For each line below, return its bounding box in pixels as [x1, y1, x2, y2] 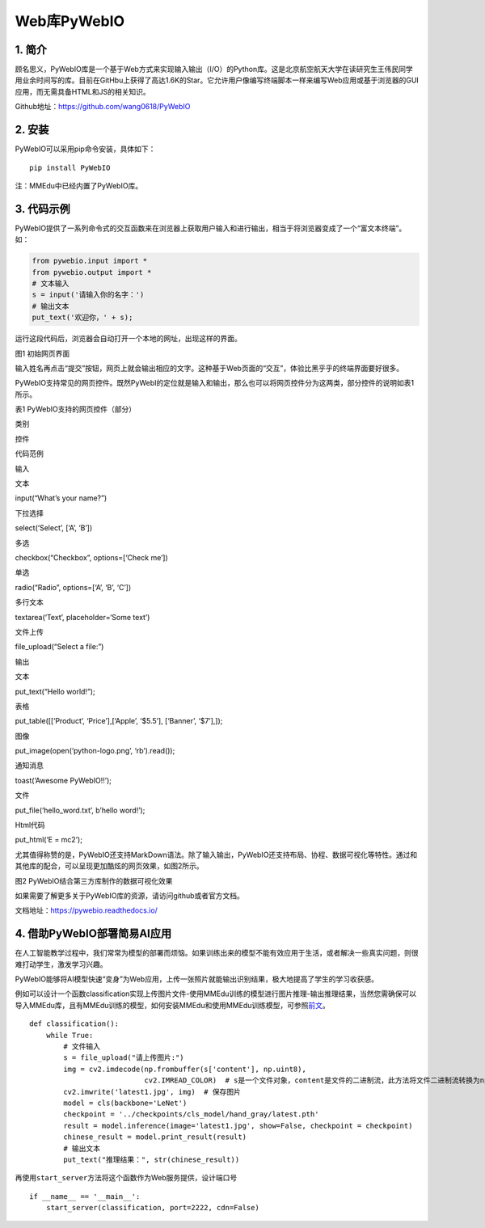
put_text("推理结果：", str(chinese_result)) [63, 1154, 240, 1164]
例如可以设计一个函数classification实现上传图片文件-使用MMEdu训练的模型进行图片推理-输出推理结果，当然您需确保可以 [15, 989, 417, 998]
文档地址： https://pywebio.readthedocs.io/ [15, 905, 158, 915]
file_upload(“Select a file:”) [15, 642, 104, 652]
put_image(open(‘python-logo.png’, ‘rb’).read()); [15, 746, 175, 756]
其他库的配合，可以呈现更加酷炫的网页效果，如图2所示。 [15, 861, 204, 871]
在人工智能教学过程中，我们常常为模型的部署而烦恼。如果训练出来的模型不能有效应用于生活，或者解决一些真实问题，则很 [15, 948, 419, 958]
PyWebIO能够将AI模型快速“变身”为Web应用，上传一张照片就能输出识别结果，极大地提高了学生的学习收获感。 [15, 974, 379, 984]
